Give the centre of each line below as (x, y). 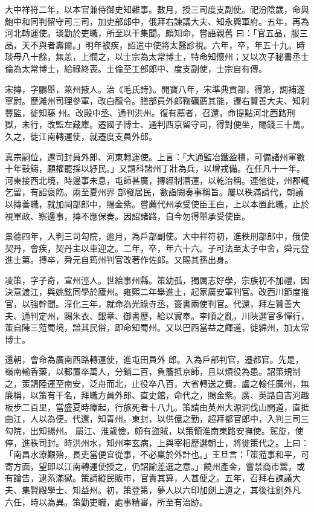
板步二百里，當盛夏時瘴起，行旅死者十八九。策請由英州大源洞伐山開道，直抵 (157, 407)
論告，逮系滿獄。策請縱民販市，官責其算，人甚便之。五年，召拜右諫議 (152, 478)
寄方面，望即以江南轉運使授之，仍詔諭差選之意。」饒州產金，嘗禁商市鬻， (151, 466)
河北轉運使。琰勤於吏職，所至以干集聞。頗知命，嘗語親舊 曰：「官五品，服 (152, 33)
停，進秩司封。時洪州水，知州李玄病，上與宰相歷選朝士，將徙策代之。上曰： (157, 442)
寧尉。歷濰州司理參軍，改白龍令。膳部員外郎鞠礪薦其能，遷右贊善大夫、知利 (157, 101)
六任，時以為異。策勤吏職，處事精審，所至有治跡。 (106, 501)
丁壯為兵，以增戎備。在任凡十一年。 (233, 168)
